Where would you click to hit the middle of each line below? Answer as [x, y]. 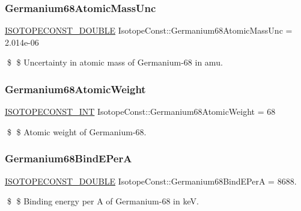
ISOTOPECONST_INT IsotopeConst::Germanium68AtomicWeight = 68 [140, 112]
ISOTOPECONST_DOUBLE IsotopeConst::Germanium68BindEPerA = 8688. [151, 181]
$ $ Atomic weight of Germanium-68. [77, 131]
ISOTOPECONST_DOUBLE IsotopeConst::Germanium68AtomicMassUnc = [149, 30]
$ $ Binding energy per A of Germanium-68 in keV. [103, 201]
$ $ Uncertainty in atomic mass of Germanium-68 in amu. [115, 62]
